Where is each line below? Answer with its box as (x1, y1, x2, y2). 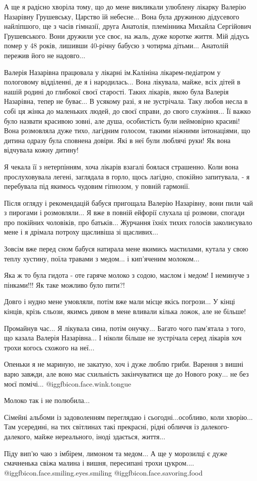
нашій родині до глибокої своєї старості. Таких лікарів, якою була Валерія (4, 86, 229, 96)
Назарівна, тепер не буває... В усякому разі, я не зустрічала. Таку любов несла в (4, 96, 248, 106)
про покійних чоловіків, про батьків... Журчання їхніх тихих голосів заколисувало (4, 217, 253, 227)
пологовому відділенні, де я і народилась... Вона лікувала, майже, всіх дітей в (4, 77, 241, 87)
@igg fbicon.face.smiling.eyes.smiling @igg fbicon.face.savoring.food (4, 467, 203, 478)
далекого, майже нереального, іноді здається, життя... (4, 431, 166, 441)
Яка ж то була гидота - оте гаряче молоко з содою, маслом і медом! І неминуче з (4, 270, 250, 280)
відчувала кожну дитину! (4, 145, 79, 155)
